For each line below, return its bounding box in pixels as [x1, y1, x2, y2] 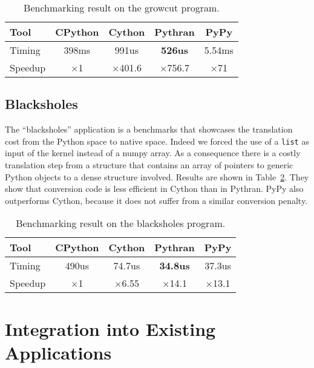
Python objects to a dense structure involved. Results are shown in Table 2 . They [5, 170, 309, 183]
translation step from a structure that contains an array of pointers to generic [5, 159, 293, 171]
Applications [5, 340, 112, 364]
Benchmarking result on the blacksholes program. [16, 216, 226, 231]
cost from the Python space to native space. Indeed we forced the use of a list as [5, 134, 309, 147]
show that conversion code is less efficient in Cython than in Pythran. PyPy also [5, 182, 304, 195]
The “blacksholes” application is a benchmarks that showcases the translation [5, 123, 293, 136]
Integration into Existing [5, 316, 216, 341]
